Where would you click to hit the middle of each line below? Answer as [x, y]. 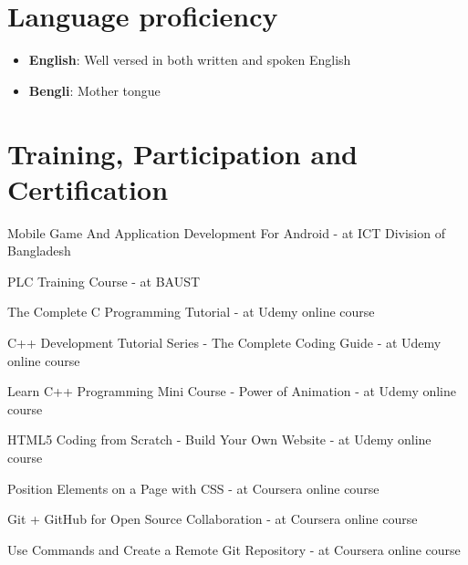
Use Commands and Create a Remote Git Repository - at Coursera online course [234, 549]
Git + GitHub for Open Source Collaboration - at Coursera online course [213, 519]
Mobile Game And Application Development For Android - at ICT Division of [226, 232]
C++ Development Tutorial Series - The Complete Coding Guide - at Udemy [224, 342]
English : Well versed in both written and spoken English [190, 60]
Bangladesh [39, 251]
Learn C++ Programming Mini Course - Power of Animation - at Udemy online [232, 391]
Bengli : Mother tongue [94, 90]
